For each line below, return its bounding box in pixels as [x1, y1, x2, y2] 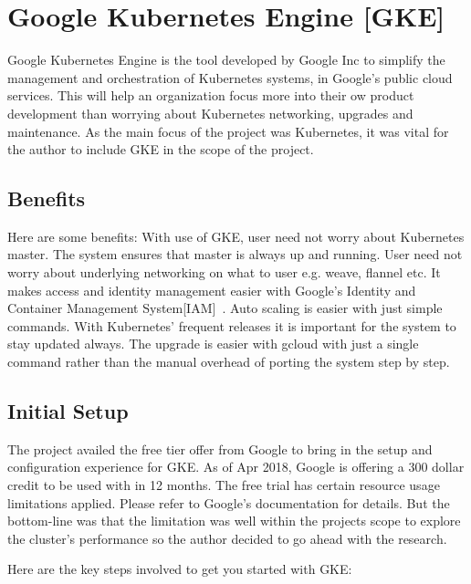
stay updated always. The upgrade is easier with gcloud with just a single [7, 334, 419, 353]
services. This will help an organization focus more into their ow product [7, 86, 414, 105]
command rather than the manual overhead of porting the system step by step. [7, 352, 450, 371]
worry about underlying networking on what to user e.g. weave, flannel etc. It [7, 263, 441, 282]
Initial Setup [7, 397, 129, 425]
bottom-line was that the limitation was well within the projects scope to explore [7, 511, 461, 530]
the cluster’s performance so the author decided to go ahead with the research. [7, 528, 447, 547]
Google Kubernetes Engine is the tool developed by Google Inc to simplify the [7, 50, 445, 69]
